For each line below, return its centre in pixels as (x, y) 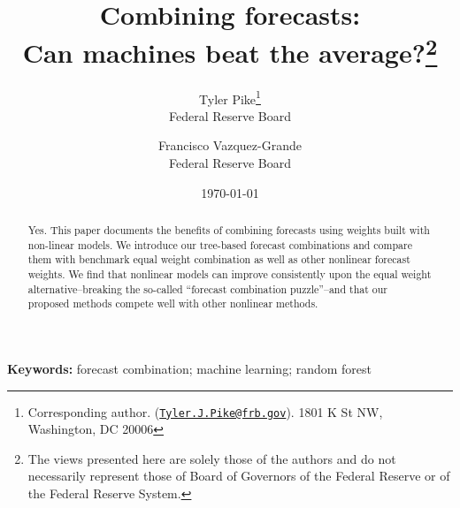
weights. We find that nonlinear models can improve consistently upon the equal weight (230, 274)
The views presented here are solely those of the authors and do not (212, 458)
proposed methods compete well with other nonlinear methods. (173, 303)
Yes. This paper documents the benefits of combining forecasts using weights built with (229, 230)
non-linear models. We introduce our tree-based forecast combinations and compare (220, 244)
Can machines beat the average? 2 (230, 51)
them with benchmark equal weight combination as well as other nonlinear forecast (219, 259)
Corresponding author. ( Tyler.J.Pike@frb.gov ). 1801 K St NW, (205, 411)
